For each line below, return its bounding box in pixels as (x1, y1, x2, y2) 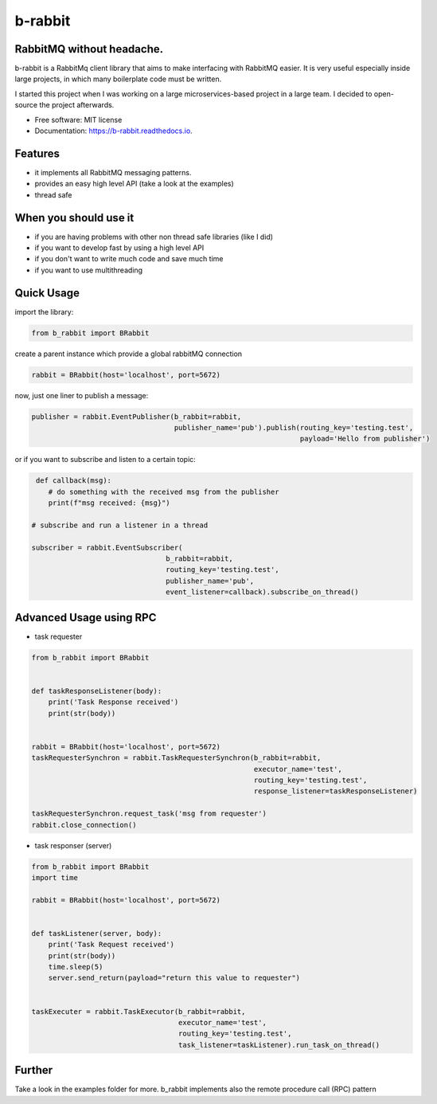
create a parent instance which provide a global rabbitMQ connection (14, 349, 243, 358)
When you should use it (14, 211, 135, 225)
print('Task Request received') (48, 940, 175, 949)
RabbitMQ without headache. (14, 42, 163, 56)
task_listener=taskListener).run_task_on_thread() (178, 1040, 380, 1049)
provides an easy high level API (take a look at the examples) (34, 179, 234, 189)
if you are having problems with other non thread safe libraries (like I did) (34, 232, 274, 241)
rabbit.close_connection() (31, 820, 137, 829)
